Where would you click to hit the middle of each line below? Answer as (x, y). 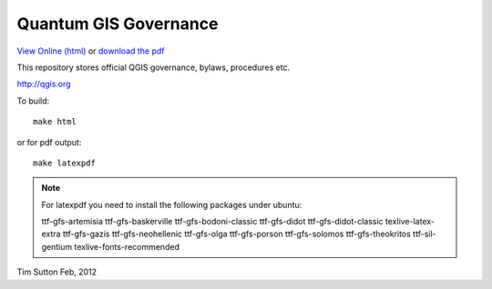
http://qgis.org (44, 84)
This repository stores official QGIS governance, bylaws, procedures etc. (154, 67)
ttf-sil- (425, 234)
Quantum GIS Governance (118, 24)
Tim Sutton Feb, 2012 (57, 272)
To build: (33, 101)
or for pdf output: (49, 142)
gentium (57, 246)
